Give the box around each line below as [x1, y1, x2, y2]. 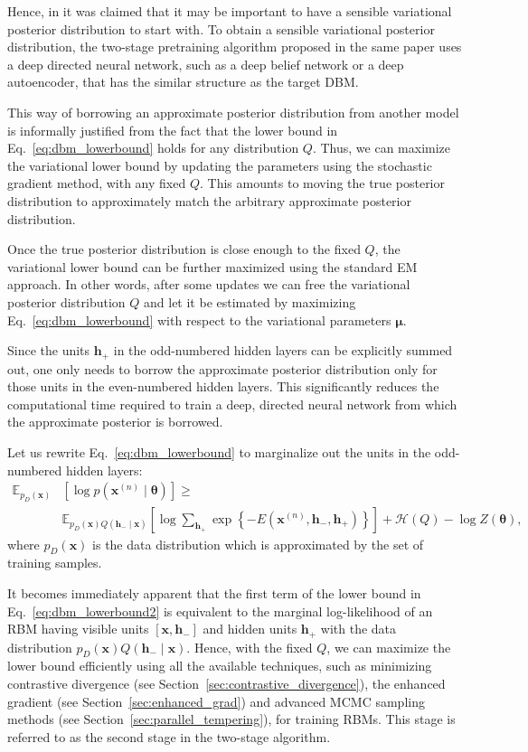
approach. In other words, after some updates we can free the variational [7, 275, 410, 294]
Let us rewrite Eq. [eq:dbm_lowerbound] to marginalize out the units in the [7, 442, 431, 461]
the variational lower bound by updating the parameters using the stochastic [7, 155, 432, 174]
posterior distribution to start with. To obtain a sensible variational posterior [7, 19, 435, 38]
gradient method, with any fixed [7, 174, 186, 193]
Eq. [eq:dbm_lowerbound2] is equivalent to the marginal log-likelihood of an [7, 601, 433, 620]
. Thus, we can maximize [312, 138, 451, 157]
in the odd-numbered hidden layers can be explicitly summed [113, 341, 453, 360]
